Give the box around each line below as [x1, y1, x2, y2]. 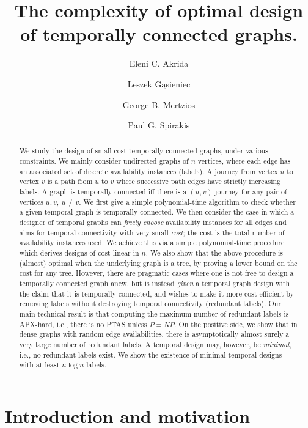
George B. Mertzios [122, 98, 196, 111]
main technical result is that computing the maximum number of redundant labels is [19, 308, 289, 319]
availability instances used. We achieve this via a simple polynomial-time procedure [19, 237, 285, 248]
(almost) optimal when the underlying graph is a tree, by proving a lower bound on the [19, 257, 298, 268]
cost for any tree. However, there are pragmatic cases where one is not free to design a [19, 268, 294, 278]
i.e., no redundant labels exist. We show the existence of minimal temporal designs [19, 349, 282, 360]
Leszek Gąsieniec [127, 77, 191, 90]
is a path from [47, 176, 93, 186]
